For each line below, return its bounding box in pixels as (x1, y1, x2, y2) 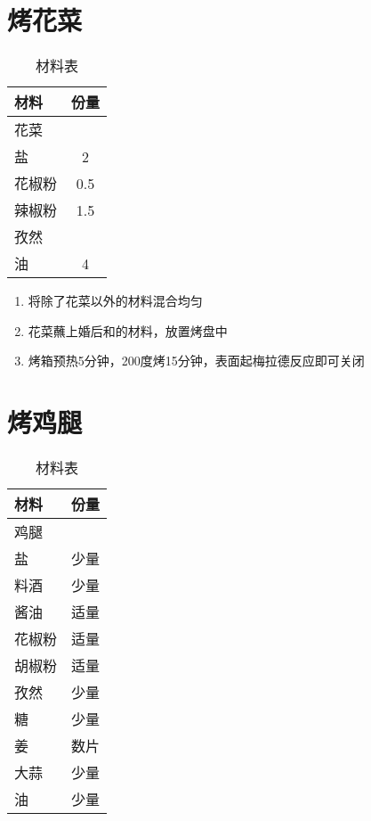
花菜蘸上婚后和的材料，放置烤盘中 (28, 321, 228, 340)
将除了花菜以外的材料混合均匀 (28, 291, 203, 310)
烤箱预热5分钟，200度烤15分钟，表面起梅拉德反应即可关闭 (28, 351, 365, 370)
